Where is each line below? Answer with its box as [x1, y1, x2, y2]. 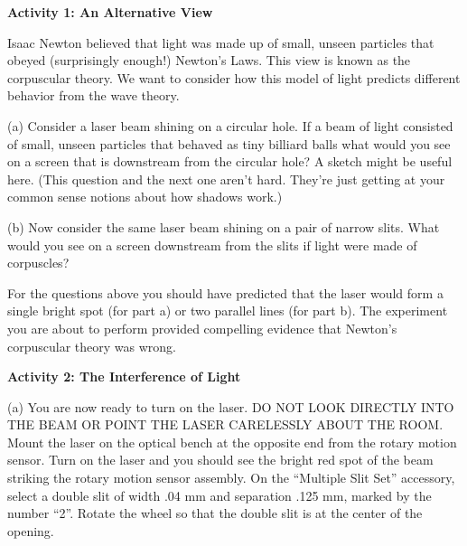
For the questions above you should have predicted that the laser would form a [7, 283, 444, 302]
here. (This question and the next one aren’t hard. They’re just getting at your [7, 169, 445, 188]
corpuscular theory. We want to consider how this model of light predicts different [7, 68, 461, 87]
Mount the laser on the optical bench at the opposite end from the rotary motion [7, 432, 457, 451]
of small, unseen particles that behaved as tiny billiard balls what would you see [7, 134, 451, 153]
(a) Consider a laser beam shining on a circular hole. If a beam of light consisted [7, 116, 453, 135]
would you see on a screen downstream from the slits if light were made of [7, 235, 417, 254]
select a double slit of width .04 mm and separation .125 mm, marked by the [7, 485, 432, 504]
